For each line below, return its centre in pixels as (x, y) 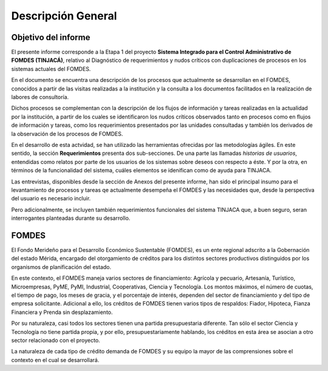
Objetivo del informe (51, 37)
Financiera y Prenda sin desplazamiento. (62, 312)
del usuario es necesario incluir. (51, 199)
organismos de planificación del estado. (61, 267)
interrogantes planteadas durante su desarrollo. (71, 218)
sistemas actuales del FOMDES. (51, 69)
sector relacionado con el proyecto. (56, 340)
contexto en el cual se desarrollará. (55, 360)
